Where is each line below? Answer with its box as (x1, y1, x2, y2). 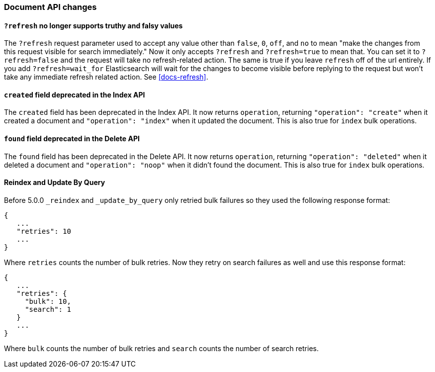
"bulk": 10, (25, 297, 71, 305)
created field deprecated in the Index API (4, 90, 145, 99)
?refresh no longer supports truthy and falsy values (4, 21, 183, 30)
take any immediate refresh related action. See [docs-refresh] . (4, 73, 208, 82)
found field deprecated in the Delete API (4, 134, 140, 143)
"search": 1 (25, 305, 71, 313)
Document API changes (4, 2, 97, 12)
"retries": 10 (16, 227, 71, 235)
